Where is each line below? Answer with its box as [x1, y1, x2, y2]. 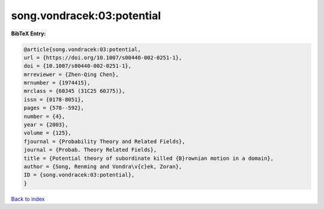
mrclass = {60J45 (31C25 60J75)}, [23, 87, 125, 95]
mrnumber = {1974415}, [23, 80, 91, 86]
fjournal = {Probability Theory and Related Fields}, [23, 138, 185, 145]
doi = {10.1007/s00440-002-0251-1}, [23, 63, 132, 69]
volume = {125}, [23, 129, 72, 137]
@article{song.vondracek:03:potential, [23, 46, 141, 53]
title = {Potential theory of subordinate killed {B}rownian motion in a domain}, [23, 155, 274, 162]
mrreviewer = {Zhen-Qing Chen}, [23, 71, 119, 78]
